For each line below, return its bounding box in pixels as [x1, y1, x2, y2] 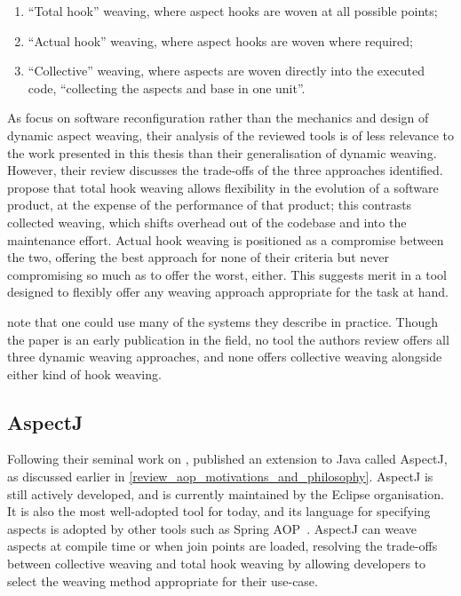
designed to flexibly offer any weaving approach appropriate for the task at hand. [7, 282, 449, 301]
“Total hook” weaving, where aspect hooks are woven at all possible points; [28, 2, 438, 20]
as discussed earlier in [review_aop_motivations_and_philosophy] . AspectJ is [7, 467, 433, 486]
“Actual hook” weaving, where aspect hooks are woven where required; [28, 31, 413, 50]
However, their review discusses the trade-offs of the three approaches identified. [7, 161, 443, 179]
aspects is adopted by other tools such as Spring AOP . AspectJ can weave [7, 519, 417, 537]
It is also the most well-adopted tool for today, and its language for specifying [7, 502, 431, 521]
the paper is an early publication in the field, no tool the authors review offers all [7, 330, 449, 348]
